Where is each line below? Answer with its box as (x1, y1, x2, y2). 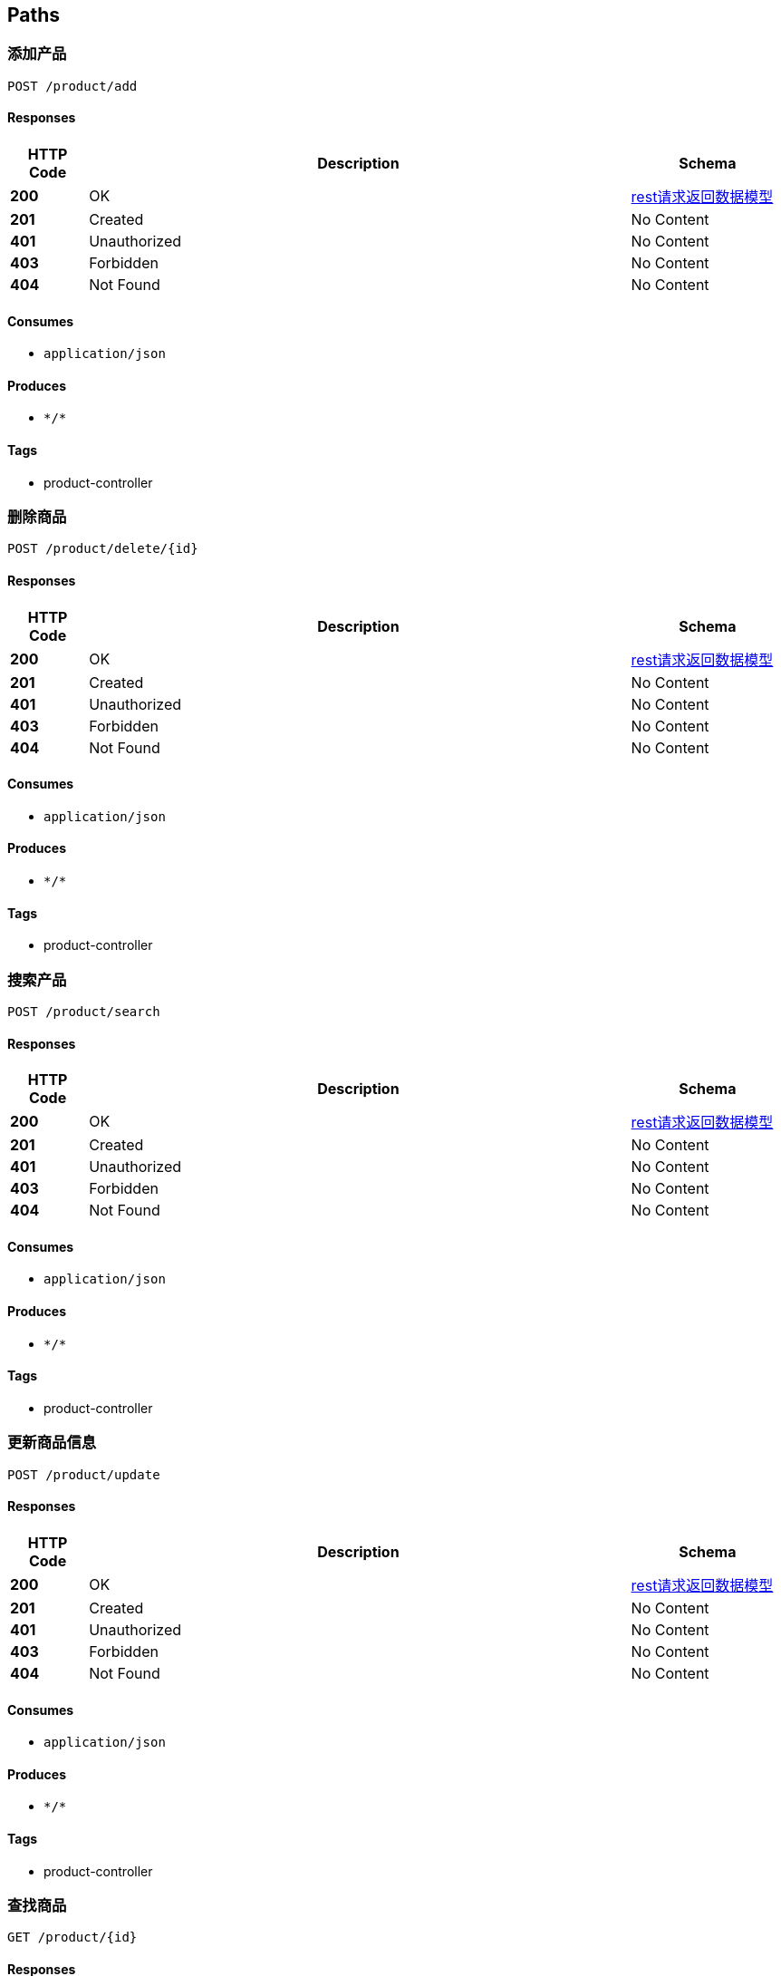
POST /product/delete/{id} (7, 541, 198, 557)
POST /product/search (7, 1004, 160, 1020)
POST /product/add (7, 78, 138, 93)
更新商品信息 (7, 1433, 97, 1452)
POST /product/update (7, 1467, 160, 1482)
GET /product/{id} (7, 1930, 138, 1945)
